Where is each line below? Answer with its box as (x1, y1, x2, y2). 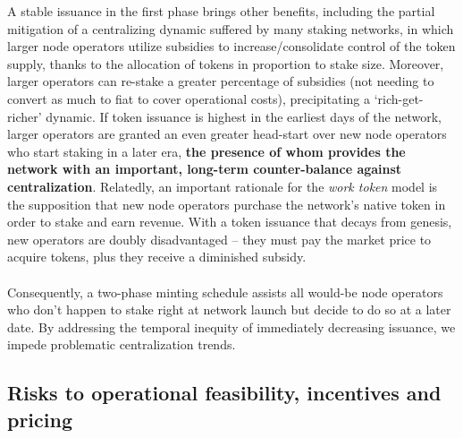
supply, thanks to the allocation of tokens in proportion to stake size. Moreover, (7, 54, 444, 73)
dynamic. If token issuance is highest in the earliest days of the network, (46, 107, 442, 125)
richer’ (7, 107, 42, 125)
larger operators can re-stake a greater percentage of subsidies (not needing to (7, 72, 434, 90)
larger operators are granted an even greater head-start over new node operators (7, 125, 447, 143)
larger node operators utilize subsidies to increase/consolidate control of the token (7, 37, 456, 56)
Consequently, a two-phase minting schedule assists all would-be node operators (7, 282, 443, 301)
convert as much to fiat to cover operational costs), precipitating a (7, 89, 370, 107)
